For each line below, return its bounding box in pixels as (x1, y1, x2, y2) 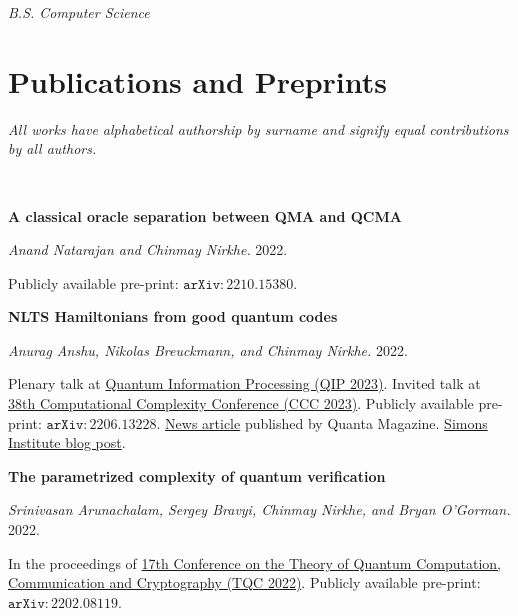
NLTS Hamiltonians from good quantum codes (8, 306, 338, 327)
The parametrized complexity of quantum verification (8, 465, 386, 486)
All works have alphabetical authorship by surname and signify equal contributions (8, 118, 509, 139)
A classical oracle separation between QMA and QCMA (8, 205, 402, 226)
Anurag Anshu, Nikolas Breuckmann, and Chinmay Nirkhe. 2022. (8, 339, 408, 360)
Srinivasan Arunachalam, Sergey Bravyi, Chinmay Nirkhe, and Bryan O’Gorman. (8, 499, 511, 520)
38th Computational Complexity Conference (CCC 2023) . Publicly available (8, 393, 474, 414)
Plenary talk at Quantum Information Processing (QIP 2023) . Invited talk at (8, 373, 481, 394)
